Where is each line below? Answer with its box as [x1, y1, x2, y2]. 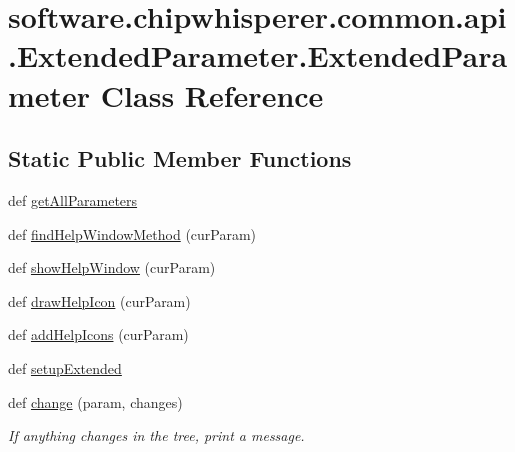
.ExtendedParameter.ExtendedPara [8, 35, 508, 76]
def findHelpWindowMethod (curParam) [8, 223, 257, 244]
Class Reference [100, 74, 324, 115]
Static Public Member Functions [8, 143, 352, 174]
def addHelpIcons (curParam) [8, 324, 189, 345]
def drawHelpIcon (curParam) [8, 290, 191, 311]
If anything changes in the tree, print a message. [8, 425, 305, 446]
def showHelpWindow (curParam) [8, 257, 216, 278]
